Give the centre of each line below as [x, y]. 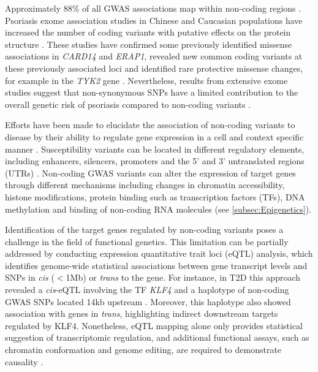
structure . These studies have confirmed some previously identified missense [149, 44]
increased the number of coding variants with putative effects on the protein [148, 32]
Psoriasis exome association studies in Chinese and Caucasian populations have [154, 20]
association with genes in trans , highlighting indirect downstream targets [142, 313]
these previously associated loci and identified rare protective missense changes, [154, 68]
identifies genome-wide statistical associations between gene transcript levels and [156, 265]
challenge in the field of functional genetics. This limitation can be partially [147, 241]
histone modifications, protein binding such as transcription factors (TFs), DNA [155, 196]
